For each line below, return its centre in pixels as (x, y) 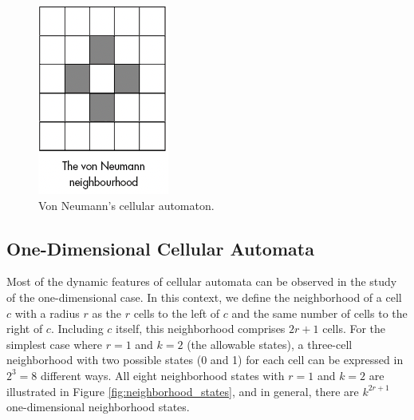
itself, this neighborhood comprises (201, 329)
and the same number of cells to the (319, 313)
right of (25, 329)
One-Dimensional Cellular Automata (160, 248)
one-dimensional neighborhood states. (98, 407)
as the (107, 313)
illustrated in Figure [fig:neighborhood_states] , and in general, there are (183, 391)
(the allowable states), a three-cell (270, 344)
